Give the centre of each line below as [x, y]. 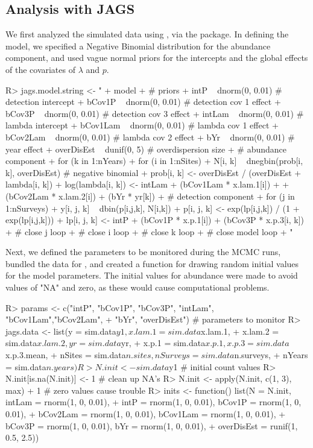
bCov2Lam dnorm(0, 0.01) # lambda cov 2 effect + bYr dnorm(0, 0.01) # [150, 137]
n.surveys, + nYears [271, 355]
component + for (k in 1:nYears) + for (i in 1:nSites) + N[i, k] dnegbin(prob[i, [154, 161]
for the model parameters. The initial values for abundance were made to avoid [152, 275]
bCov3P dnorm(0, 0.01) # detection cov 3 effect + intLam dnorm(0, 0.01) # [155, 113]
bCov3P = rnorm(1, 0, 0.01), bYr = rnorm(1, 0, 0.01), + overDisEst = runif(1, [152, 425]
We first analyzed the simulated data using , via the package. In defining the [147, 34]
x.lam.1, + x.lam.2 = [240, 331]
